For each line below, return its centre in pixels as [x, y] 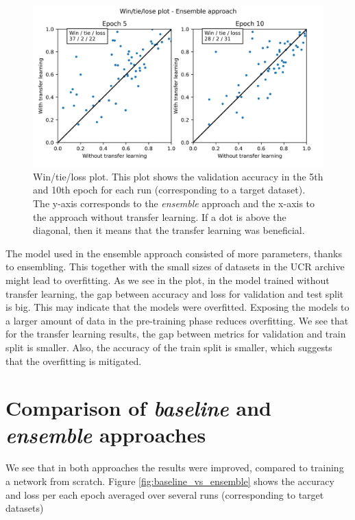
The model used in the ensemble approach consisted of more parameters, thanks [174, 253]
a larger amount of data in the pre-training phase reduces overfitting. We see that [177, 320]
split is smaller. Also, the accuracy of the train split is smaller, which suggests [169, 347]
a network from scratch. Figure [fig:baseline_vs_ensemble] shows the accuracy [170, 481]
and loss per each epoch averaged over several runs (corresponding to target [165, 494]
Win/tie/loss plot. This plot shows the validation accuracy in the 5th [178, 176]
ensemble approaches [106, 435]
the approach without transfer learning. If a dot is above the [160, 216]
